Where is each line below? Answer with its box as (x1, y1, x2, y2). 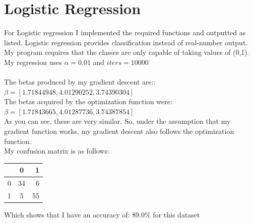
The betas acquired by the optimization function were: (4, 96, 172, 107)
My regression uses (4, 56, 62, 67)
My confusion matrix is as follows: (4, 145, 109, 156)
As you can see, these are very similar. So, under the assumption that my (4, 116, 231, 126)
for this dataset (153, 209, 200, 220)
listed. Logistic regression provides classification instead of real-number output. (4, 37, 248, 47)
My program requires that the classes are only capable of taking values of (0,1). (4, 47, 249, 57)
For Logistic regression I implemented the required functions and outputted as (4, 27, 246, 38)
